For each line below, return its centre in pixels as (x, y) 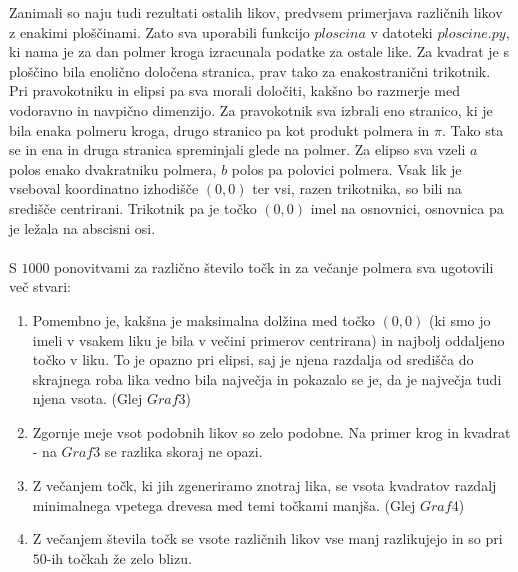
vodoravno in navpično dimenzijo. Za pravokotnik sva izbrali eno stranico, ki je (251, 109)
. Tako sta (473, 129)
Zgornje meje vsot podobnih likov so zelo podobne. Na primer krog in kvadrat (271, 431)
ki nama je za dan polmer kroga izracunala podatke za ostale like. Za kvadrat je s (259, 51)
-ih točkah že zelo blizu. (119, 557)
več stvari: (40, 286)
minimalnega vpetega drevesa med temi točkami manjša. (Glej (224, 504)
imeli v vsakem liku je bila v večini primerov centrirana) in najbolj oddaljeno (268, 339)
